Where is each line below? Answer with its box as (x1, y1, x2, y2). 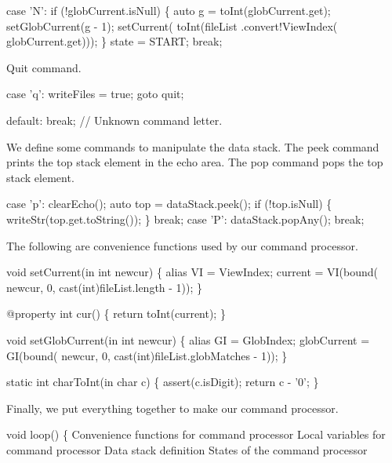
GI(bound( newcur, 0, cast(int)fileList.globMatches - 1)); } (6, 347, 288, 363)
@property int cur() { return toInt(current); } (6, 305, 226, 322)
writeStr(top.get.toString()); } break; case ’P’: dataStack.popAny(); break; (6, 210, 365, 227)
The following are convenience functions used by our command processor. (6, 237, 358, 253)
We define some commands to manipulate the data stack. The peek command (6, 138, 379, 155)
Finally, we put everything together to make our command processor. (6, 399, 339, 416)
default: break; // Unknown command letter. (6, 111, 223, 128)
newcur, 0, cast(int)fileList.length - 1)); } (6, 279, 203, 295)
